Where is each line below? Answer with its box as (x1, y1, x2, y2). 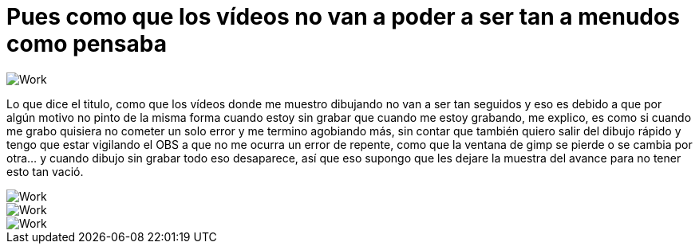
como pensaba (6, 30, 167, 57)
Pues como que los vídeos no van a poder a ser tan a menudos (6, 3, 680, 30)
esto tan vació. (6, 164, 84, 178)
